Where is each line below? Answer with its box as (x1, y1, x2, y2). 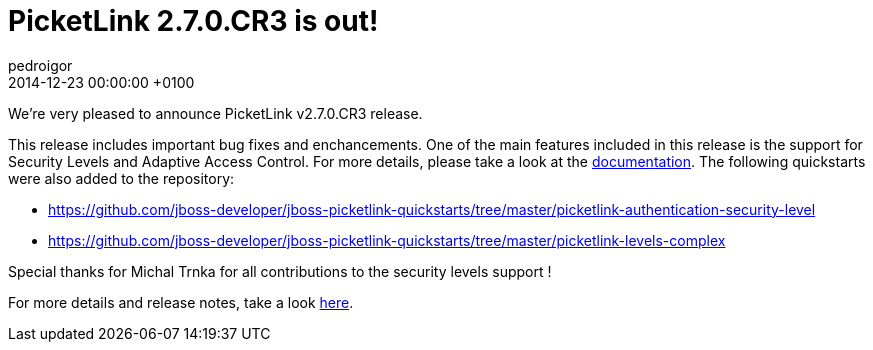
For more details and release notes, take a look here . (8, 293, 354, 311)
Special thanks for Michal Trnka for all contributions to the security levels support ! (8, 262, 552, 280)
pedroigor (8, 56, 73, 74)
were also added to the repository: (8, 169, 235, 187)
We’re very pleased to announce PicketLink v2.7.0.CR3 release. (8, 104, 423, 122)
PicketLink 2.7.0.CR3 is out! (8, 4, 379, 38)
